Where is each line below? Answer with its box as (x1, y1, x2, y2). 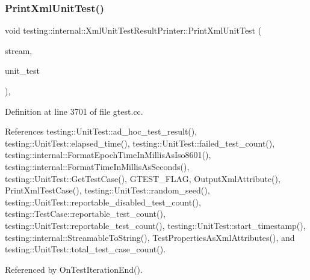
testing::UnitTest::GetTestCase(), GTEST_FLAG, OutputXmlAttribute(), (5, 172, 281, 184)
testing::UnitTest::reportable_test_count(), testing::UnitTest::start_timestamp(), (5, 219, 306, 231)
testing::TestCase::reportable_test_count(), (5, 207, 166, 220)
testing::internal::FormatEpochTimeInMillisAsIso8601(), (5, 148, 211, 161)
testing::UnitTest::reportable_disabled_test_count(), (5, 195, 201, 208)
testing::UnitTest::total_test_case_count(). (5, 243, 166, 255)
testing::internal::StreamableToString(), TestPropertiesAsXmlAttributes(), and (5, 231, 295, 243)
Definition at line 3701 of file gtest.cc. (5, 105, 143, 117)
